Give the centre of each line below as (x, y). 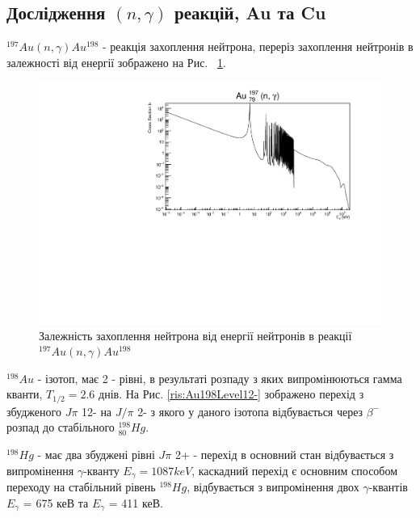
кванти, (25, 394)
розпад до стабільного (61, 427)
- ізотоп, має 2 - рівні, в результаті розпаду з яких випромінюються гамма (220, 378)
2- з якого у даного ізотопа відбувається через (250, 411)
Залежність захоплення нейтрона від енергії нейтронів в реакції (195, 335)
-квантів (388, 487)
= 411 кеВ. (136, 502)
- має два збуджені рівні (96, 455)
